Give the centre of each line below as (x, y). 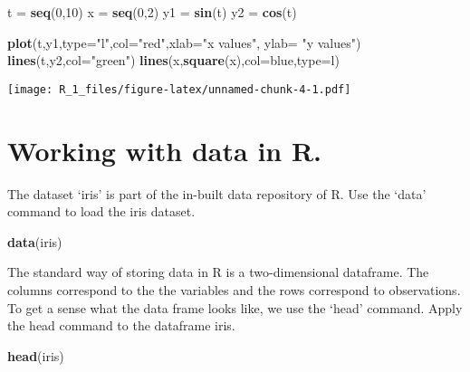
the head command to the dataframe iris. (121, 325)
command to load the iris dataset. (101, 211)
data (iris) (35, 241)
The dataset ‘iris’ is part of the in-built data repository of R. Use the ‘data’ (217, 193)
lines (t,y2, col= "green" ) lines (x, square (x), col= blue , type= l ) (173, 60)
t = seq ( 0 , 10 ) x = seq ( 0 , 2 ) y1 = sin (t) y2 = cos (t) (152, 12)
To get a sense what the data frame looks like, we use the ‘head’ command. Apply (235, 307)
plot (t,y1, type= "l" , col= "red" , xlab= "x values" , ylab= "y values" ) (184, 42)
